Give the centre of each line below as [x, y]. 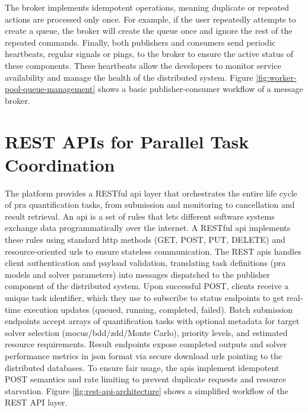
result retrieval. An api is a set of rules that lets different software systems [140, 216]
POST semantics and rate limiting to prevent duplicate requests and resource [146, 379]
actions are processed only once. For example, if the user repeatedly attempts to [150, 19]
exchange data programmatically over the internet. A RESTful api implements [148, 228]
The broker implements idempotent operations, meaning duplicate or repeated [147, 7]
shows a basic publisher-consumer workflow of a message [201, 89]
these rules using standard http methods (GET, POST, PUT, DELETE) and [145, 240]
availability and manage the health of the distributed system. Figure [129, 77]
